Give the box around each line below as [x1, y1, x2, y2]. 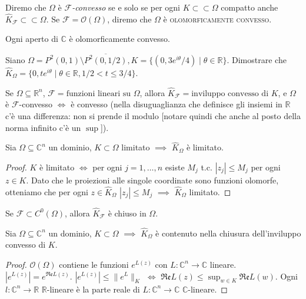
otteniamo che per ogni [5, 185, 88, 198]
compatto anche [221, 1, 278, 13]
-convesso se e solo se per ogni [72, 1, 180, 13]
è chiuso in [108, 206, 147, 219]
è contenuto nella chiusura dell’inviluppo [155, 226, 301, 239]
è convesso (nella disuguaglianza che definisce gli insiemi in [71, 98, 282, 110]
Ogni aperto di [5, 32, 58, 45]
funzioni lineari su [66, 89, 131, 98]
